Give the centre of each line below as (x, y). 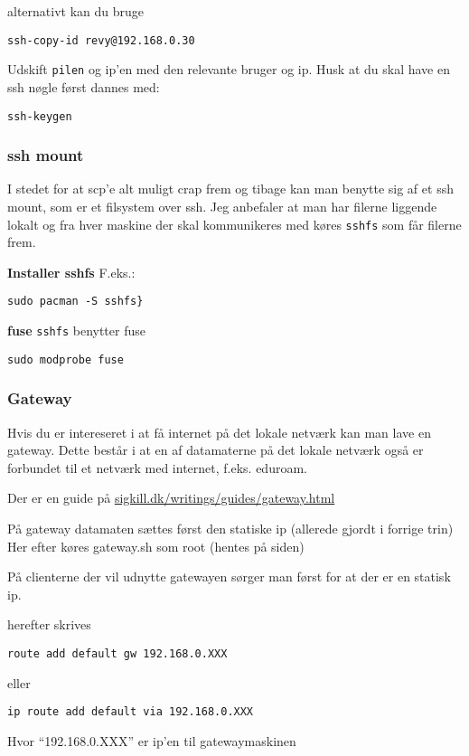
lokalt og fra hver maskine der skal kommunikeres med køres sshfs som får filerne (234, 224)
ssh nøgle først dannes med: (84, 86)
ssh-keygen (40, 116)
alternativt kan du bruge (76, 11)
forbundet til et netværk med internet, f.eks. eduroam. (157, 467)
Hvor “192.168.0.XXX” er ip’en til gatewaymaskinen (152, 740)
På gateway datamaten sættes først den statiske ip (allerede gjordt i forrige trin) (230, 528)
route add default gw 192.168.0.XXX (117, 653)
